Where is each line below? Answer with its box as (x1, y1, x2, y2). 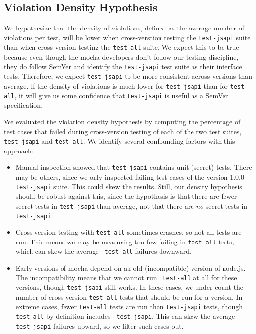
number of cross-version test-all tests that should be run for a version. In (15, 292, 243, 302)
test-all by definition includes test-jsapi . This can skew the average (15, 311, 235, 321)
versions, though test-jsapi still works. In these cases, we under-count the (15, 282, 244, 292)
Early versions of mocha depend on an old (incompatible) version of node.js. (15, 263, 246, 273)
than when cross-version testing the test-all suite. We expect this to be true (4, 42, 239, 52)
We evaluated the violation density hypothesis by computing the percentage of (4, 116, 241, 126)
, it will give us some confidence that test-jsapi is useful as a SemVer (14, 90, 228, 100)
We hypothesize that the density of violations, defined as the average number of (4, 23, 245, 33)
